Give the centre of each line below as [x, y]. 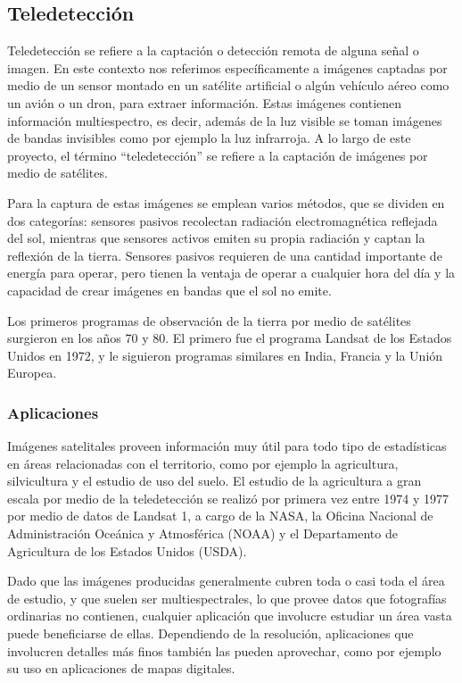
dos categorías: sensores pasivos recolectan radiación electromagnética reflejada [223, 220]
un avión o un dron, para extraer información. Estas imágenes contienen [205, 102]
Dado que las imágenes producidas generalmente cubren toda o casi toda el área [226, 581]
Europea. [32, 373]
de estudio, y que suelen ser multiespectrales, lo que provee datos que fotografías [227, 598]
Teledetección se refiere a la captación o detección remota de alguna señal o [213, 50]
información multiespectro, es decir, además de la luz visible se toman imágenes [225, 120]
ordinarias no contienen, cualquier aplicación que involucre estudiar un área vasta [230, 616]
